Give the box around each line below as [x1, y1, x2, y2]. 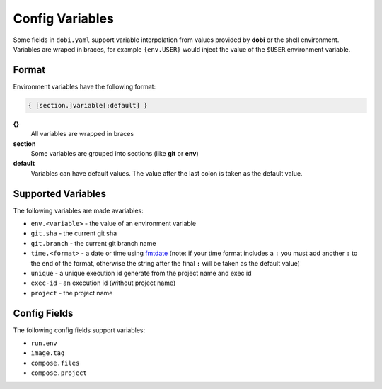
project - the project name [30, 288, 113, 297]
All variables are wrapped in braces [30, 130, 134, 138]
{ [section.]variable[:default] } [28, 101, 148, 109]
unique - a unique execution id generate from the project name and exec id [30, 269, 252, 278]
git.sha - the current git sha [30, 229, 117, 237]
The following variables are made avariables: [13, 206, 144, 215]
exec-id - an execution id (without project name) [30, 278, 176, 287]
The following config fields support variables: [13, 326, 146, 334]
